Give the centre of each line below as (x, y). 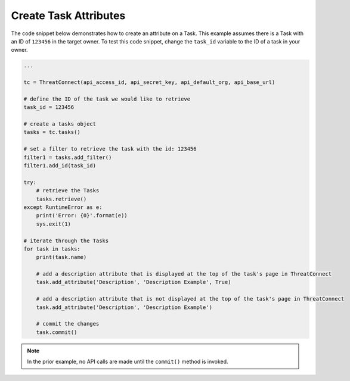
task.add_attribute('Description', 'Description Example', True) (134, 282)
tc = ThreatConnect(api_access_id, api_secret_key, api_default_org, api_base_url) (149, 82)
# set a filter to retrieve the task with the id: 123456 (110, 149)
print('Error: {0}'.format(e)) (82, 216)
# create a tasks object (60, 124)
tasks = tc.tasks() (52, 132)
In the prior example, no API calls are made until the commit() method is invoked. (128, 362)
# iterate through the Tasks (66, 241)
